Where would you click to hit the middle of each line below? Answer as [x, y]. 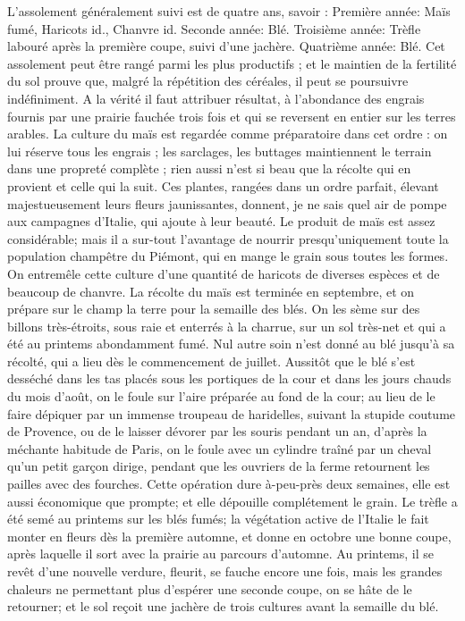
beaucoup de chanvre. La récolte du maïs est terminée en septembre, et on [211, 291]
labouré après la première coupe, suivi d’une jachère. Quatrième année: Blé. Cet [226, 46]
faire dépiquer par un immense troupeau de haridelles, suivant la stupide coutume [232, 413]
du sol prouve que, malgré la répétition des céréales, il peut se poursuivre [208, 81]
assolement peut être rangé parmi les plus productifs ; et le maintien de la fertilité [232, 63]
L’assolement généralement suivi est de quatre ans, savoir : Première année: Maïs [229, 11]
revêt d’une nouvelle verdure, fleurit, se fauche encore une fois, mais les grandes [225, 571]
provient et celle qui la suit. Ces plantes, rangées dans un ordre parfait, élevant [223, 185]
